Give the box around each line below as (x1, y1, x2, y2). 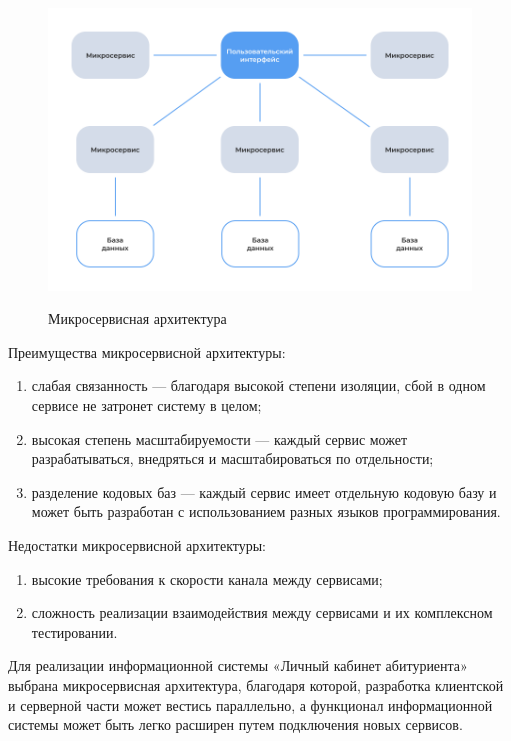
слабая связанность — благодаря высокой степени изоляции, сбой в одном (31, 375, 486, 396)
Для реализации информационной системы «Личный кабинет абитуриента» (8, 655, 468, 676)
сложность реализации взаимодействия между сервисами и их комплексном (31, 602, 493, 623)
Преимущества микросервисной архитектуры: (8, 341, 286, 362)
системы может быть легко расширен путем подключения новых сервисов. (8, 714, 463, 735)
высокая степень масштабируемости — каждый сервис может (31, 428, 408, 449)
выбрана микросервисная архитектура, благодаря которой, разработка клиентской (8, 674, 504, 695)
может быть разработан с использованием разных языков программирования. (31, 501, 501, 522)
